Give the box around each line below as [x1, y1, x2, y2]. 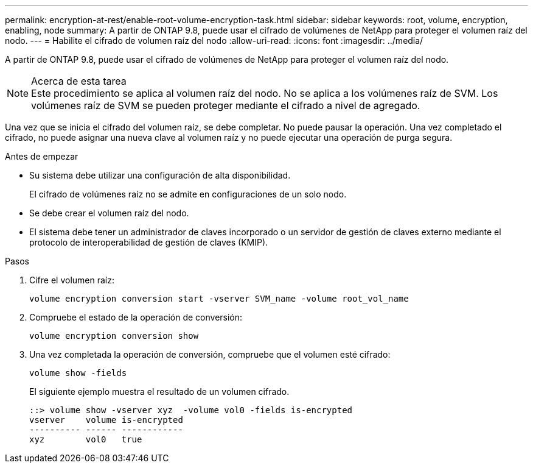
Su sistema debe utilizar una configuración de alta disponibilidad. [29, 170, 291, 180]
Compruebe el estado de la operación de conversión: [29, 312, 243, 322]
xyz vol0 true [29, 434, 142, 444]
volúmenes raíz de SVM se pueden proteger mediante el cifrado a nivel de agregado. [31, 99, 420, 112]
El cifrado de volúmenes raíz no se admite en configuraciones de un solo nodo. [29, 189, 347, 199]
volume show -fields [29, 368, 127, 378]
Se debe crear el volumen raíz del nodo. [29, 208, 189, 218]
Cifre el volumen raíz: [29, 275, 115, 285]
